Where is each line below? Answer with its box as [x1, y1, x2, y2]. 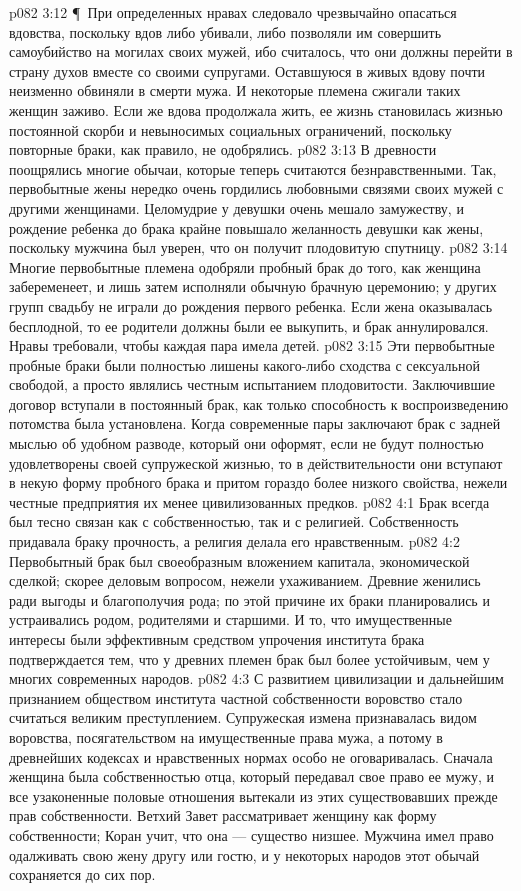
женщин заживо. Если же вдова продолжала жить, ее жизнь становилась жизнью [9, 99, 503, 120]
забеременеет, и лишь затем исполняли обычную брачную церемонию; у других [9, 276, 497, 297]
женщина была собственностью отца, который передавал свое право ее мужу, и [9, 766, 495, 787]
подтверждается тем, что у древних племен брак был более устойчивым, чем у [9, 648, 490, 669]
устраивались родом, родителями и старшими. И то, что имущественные [9, 609, 452, 630]
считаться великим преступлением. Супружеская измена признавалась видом [9, 707, 477, 728]
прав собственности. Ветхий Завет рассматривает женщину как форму [9, 805, 437, 826]
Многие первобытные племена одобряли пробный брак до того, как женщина [9, 256, 481, 277]
